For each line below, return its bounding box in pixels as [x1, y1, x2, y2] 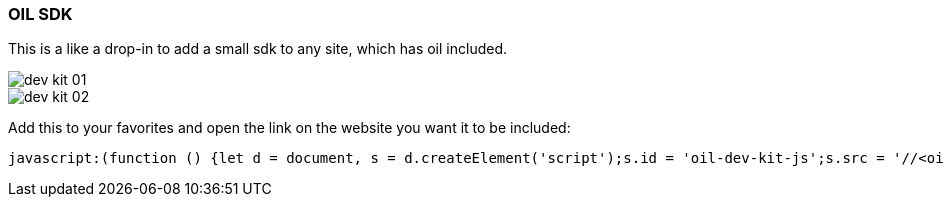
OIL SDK [8, 4, 73, 24]
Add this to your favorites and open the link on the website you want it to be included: [8, 119, 571, 137]
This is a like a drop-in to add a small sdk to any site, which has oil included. [8, 40, 508, 58]
